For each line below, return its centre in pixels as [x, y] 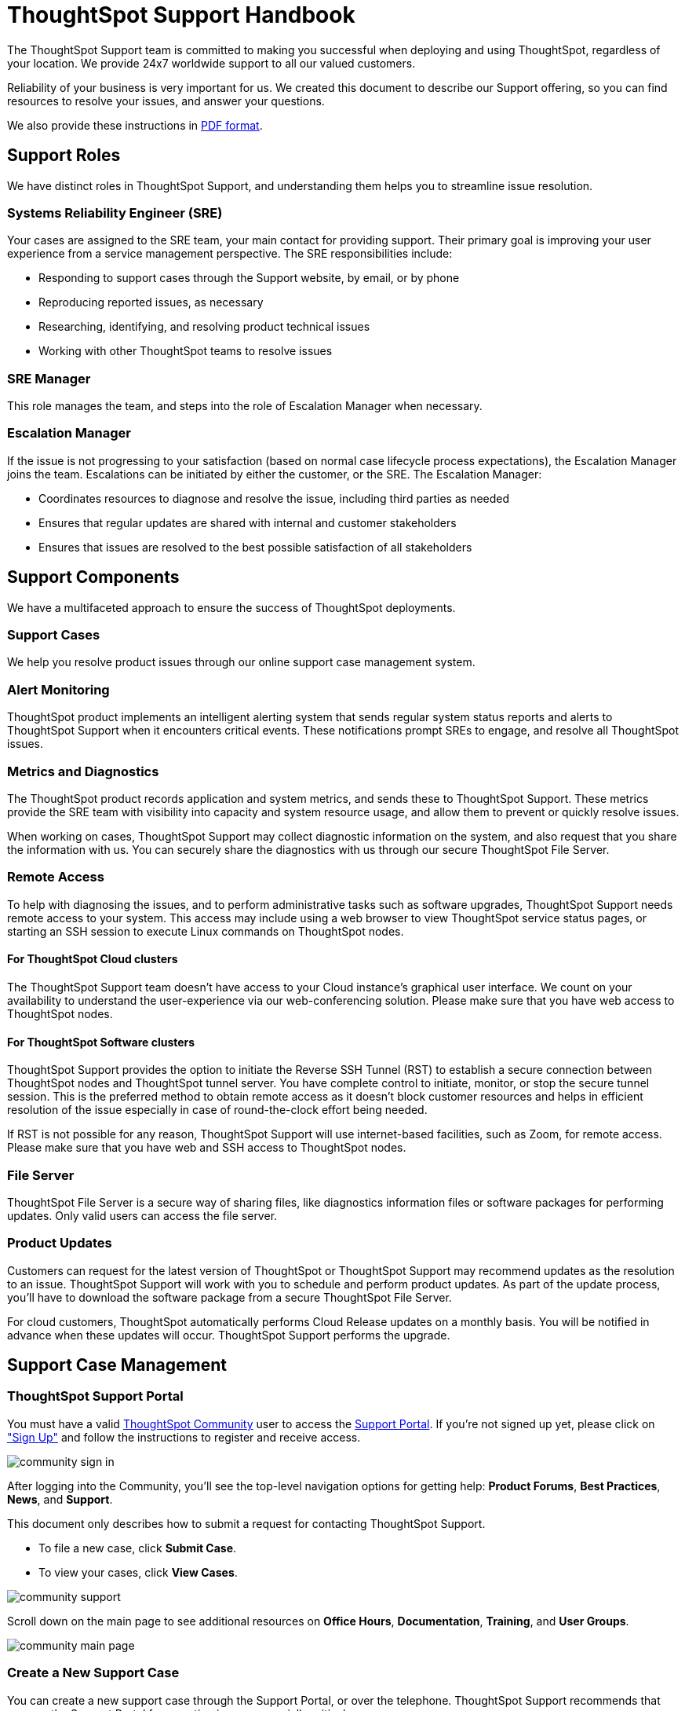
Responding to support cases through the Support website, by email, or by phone [249, 278]
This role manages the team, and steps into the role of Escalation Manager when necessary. [245, 406]
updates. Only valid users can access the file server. [142, 1215]
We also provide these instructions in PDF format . [135, 125]
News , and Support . [60, 1499]
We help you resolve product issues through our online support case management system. [241, 662]
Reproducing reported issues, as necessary [151, 302]
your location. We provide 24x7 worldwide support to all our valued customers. [211, 63]
